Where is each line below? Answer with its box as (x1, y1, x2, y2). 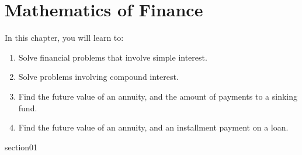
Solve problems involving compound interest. (18, 71, 179, 83)
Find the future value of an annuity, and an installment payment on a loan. (18, 121, 289, 133)
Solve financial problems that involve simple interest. (18, 51, 207, 63)
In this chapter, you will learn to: (5, 31, 124, 44)
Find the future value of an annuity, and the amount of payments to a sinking (18, 90, 298, 102)
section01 (5, 140, 38, 153)
